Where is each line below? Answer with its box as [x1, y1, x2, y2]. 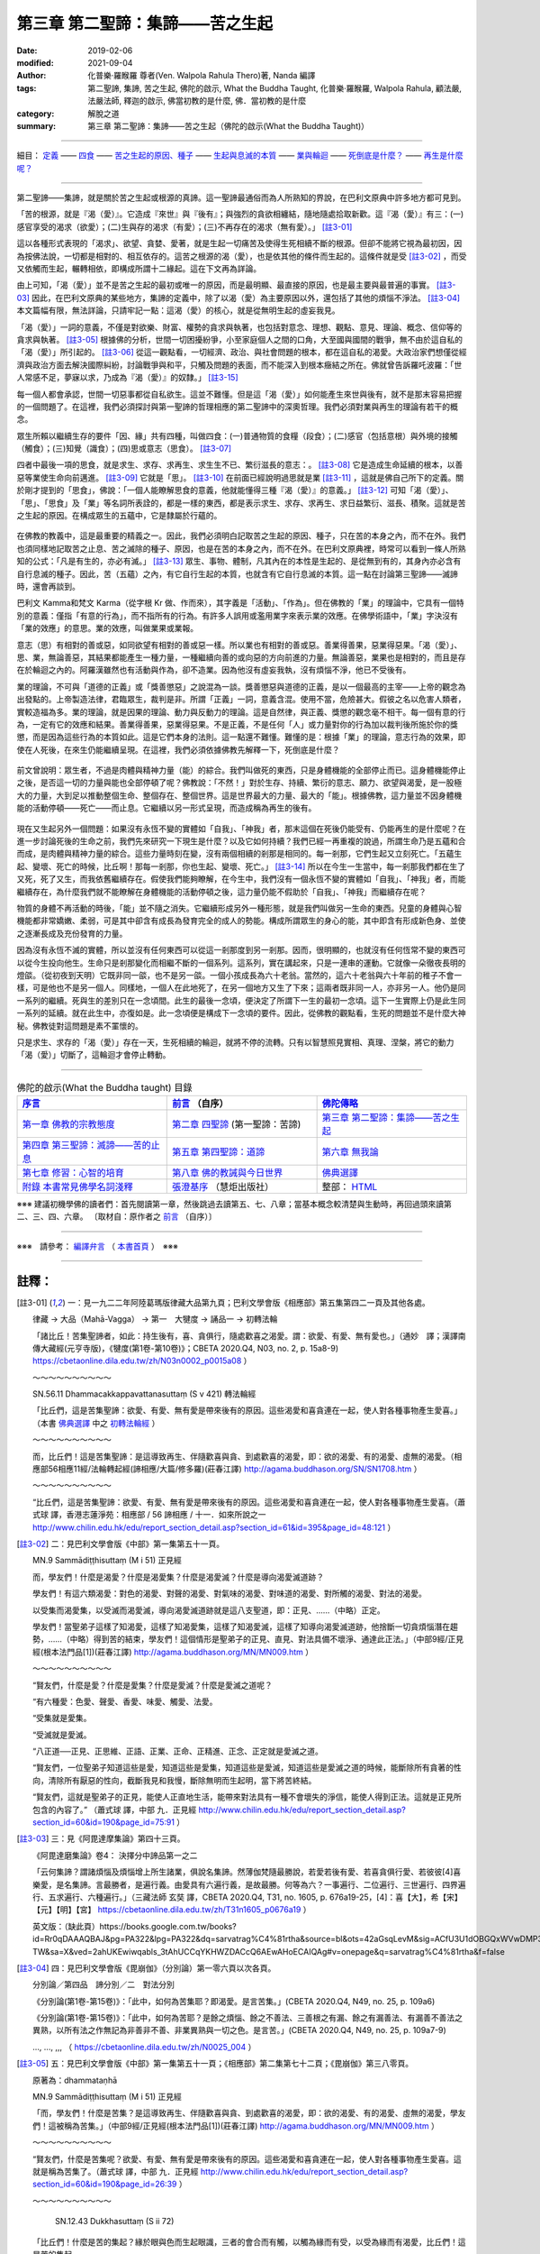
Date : [16, 45, 38, 56]
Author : [16, 70, 47, 81]
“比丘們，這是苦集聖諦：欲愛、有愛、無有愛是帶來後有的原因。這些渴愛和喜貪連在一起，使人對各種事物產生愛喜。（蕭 [32, 1497, 466, 1507]
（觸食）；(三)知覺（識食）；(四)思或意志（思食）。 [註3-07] [16, 443, 232, 454]
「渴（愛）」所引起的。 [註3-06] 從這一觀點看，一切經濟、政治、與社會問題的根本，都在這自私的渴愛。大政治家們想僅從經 [16, 347, 467, 358]
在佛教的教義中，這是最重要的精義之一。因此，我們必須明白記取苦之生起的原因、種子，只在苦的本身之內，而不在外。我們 [16, 530, 466, 541]
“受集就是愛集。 [32, 1713, 92, 1724]
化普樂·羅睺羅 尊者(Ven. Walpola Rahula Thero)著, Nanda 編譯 [87, 70, 316, 81]
